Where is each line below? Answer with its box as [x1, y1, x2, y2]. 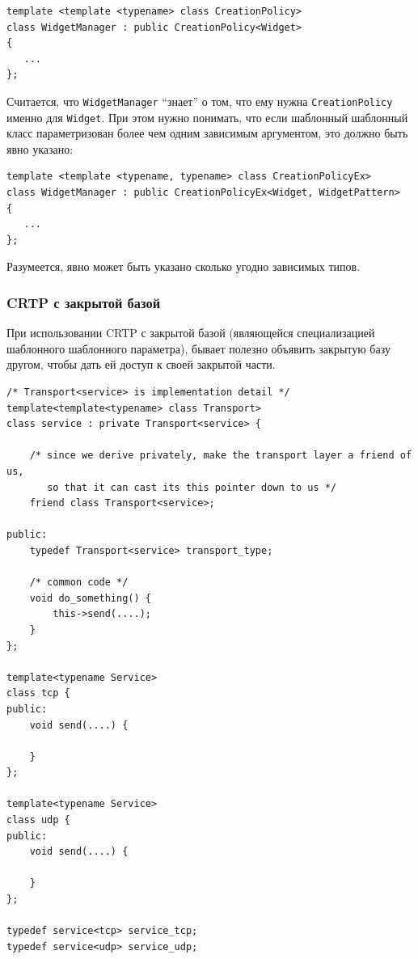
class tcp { [6, 687, 70, 699]
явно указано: [6, 140, 74, 157]
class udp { [6, 814, 70, 826]
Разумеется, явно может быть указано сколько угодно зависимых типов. [6, 258, 361, 275]
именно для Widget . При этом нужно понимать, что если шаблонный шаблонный [6, 108, 408, 125]
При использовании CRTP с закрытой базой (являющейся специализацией [6, 324, 375, 341]
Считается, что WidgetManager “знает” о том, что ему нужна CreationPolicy [6, 92, 393, 109]
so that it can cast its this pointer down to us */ [47, 481, 337, 493]
